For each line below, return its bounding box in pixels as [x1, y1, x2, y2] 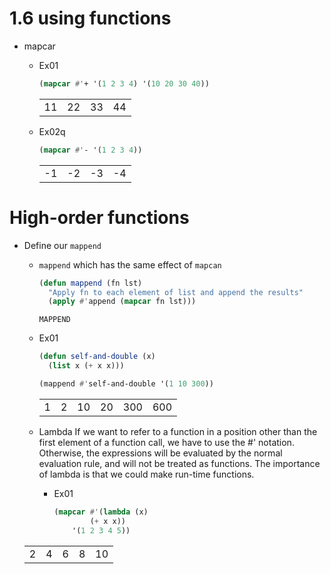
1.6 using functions [9, 7, 172, 30]
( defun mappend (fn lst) [38, 278, 143, 288]
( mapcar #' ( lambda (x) [53, 507, 149, 517]
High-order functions [9, 206, 190, 229]
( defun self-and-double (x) [38, 352, 156, 362]
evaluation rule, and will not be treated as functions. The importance [38, 457, 321, 469]
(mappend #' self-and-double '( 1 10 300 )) [38, 379, 214, 389]
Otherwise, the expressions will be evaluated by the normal [38, 447, 283, 459]
